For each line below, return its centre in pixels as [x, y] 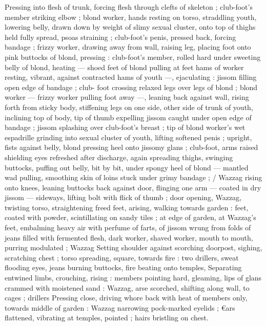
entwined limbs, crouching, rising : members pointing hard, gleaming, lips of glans [133, 278]
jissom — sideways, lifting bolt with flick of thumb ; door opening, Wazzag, [123, 197]
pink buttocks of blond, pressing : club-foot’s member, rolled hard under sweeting [133, 57]
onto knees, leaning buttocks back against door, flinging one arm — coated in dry [133, 187]
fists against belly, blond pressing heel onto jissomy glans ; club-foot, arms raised [131, 147]
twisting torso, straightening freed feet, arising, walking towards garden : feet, [127, 207]
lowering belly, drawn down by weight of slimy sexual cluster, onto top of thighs [130, 27]
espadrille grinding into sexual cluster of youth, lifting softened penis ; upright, [128, 137]
